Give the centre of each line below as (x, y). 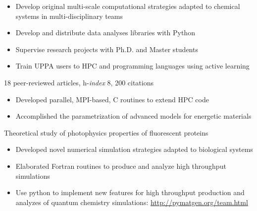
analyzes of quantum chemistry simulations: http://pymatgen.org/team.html (132, 202)
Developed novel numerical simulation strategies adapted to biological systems (134, 149)
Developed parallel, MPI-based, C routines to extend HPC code (112, 99)
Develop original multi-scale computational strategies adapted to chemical (128, 6)
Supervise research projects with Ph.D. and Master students (107, 49)
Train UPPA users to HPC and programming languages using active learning (132, 66)
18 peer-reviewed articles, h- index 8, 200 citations (79, 82)
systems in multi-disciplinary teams (69, 16)
